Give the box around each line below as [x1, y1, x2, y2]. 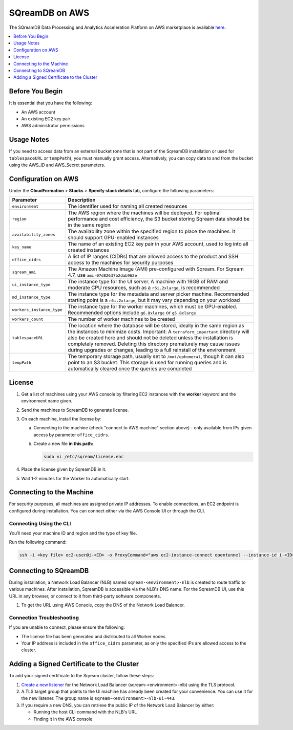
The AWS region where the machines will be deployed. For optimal [67, 209, 221, 216]
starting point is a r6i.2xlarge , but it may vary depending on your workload [67, 297, 240, 304]
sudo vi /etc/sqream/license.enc [43, 454, 124, 460]
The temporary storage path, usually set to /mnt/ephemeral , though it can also [67, 353, 245, 360]
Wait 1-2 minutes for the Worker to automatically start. [21, 475, 130, 481]
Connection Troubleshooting [9, 614, 79, 621]
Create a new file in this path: [33, 441, 94, 447]
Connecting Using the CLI [9, 520, 71, 527]
